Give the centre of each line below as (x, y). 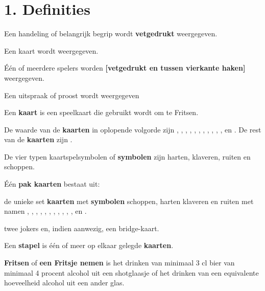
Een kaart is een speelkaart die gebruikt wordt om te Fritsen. (101, 112)
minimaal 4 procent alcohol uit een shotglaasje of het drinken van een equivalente (131, 272)
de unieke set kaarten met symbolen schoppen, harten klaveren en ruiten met (129, 201)
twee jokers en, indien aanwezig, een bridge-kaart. (82, 228)
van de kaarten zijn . (38, 139)
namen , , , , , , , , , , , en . (45, 211)
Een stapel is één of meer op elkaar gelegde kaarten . (89, 245)
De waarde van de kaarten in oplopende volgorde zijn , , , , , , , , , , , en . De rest (133, 129)
